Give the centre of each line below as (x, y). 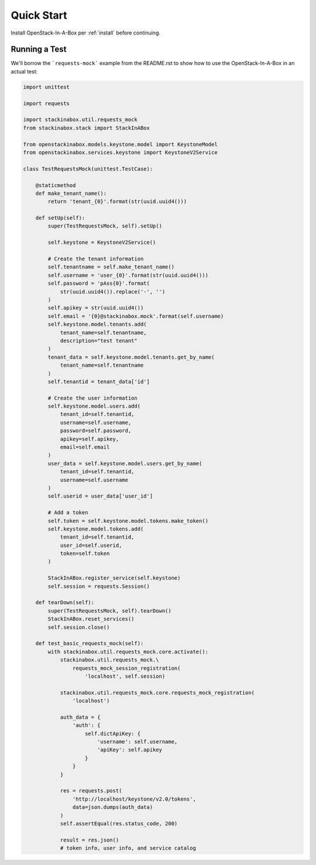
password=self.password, (96, 431)
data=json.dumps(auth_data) (113, 807)
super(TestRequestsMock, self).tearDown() (110, 611)
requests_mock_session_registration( (126, 668)
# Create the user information (92, 398)
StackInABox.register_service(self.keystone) (114, 578)
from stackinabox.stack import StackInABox (87, 128)
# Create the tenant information (96, 259)
